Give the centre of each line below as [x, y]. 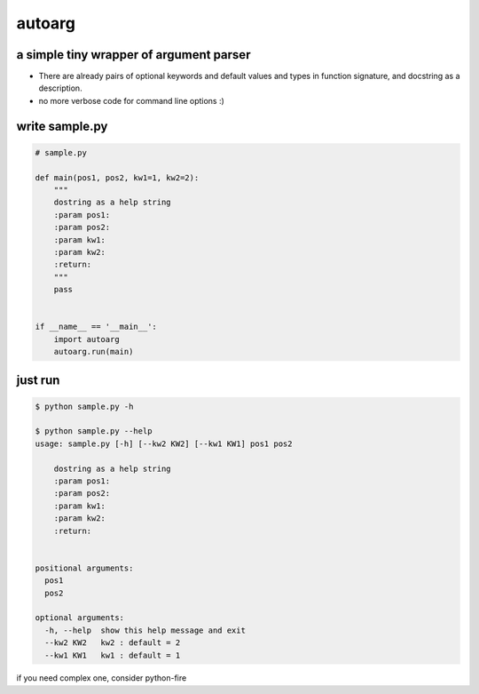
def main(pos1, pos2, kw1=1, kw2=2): [117, 177]
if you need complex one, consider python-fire [102, 678]
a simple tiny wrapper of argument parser [133, 55]
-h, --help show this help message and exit [145, 630]
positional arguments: [84, 568]
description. [61, 88]
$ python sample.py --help [94, 431]
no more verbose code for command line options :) [132, 100]
